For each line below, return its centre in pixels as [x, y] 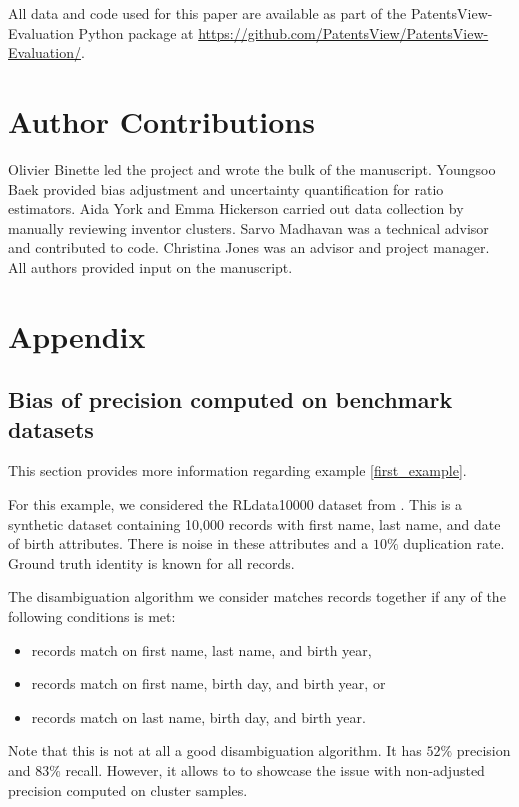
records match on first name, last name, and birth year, [201, 649]
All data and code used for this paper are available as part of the [207, 13]
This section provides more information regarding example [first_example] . [237, 470]
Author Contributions [161, 120]
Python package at [136, 32]
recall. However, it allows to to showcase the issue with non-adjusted [275, 769]
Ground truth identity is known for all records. [151, 562]
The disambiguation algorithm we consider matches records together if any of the [257, 596]
